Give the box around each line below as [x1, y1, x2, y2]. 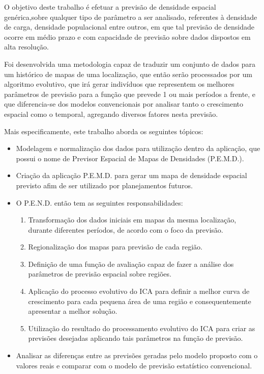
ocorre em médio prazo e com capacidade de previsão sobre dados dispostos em [4, 31, 251, 42]
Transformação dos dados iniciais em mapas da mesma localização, [28, 214, 237, 225]
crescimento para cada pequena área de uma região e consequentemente [28, 295, 251, 306]
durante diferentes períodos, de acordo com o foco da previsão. [28, 224, 223, 235]
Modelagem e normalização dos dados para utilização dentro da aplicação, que [16, 143, 260, 154]
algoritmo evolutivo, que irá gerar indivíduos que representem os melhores [4, 79, 234, 89]
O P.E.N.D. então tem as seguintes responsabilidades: [16, 197, 183, 208]
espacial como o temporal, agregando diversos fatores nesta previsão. [4, 108, 218, 119]
